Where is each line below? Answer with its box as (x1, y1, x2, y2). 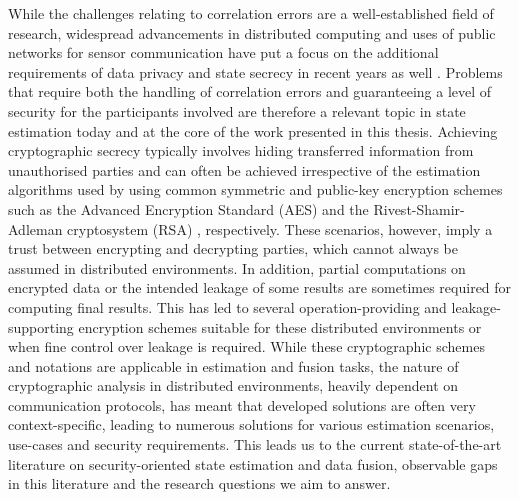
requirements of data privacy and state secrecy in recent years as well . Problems (8, 61, 503, 82)
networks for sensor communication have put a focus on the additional (8, 42, 439, 63)
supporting (8, 316, 74, 337)
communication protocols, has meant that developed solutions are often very (8, 394, 476, 415)
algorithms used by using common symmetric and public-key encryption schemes (8, 179, 503, 200)
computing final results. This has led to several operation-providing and (8, 296, 447, 317)
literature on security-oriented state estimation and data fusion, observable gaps (8, 453, 498, 474)
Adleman (8, 218, 63, 239)
